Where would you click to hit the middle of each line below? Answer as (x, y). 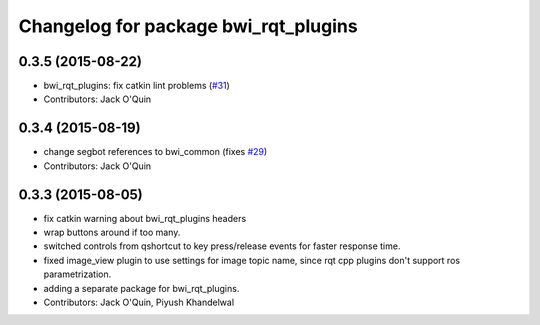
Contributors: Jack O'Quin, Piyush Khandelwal (139, 302)
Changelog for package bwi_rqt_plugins (188, 26)
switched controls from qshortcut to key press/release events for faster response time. (222, 246)
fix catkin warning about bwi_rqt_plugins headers (145, 218)
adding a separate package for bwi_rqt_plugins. (141, 288)
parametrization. (77, 274)
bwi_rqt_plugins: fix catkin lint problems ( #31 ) (136, 86)
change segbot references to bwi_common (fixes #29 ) (155, 152)
